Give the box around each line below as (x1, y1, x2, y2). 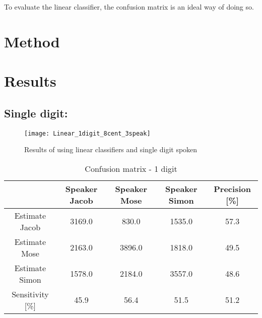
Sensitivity (12, 288, 49, 300)
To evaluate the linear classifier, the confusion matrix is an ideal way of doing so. (4, 2, 254, 12)
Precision (214, 182, 251, 195)
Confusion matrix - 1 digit (85, 162, 177, 174)
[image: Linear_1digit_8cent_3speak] (24, 130, 151, 137)
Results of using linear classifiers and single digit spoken (24, 144, 198, 155)
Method (4, 31, 60, 51)
